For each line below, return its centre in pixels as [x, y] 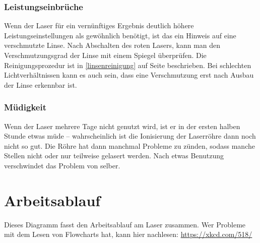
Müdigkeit [25, 107]
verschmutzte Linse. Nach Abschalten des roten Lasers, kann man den [112, 45]
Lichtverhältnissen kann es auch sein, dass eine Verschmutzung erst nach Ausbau [129, 75]
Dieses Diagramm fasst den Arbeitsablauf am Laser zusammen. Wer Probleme [125, 224]
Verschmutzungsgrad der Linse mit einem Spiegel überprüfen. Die [105, 55]
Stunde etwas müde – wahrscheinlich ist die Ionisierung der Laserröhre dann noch [130, 136]
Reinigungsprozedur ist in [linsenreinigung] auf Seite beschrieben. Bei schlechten [128, 65]
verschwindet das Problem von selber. [62, 165]
